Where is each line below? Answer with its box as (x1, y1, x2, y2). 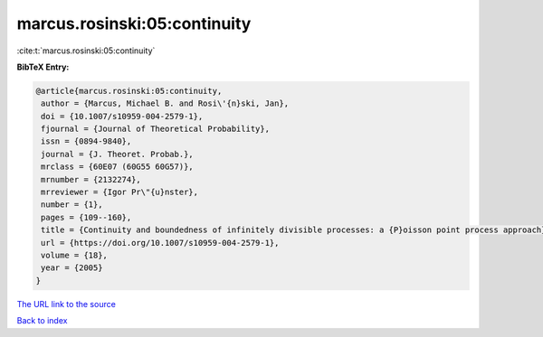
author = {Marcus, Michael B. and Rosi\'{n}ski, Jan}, (41, 98, 290, 108)
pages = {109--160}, (41, 212, 132, 222)
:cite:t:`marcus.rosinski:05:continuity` (16, 45, 156, 56)
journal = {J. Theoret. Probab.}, (41, 149, 194, 159)
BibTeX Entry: (16, 61, 70, 72)
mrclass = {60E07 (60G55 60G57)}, (41, 162, 194, 172)
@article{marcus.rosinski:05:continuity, (35, 86, 223, 96)
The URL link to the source (16, 298, 117, 309)
